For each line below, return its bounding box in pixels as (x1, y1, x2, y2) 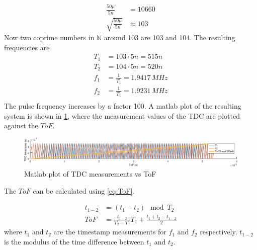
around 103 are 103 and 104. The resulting (104, 32, 235, 43)
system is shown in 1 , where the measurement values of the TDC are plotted (4, 110, 240, 121)
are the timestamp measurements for (53, 226, 166, 237)
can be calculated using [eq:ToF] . (33, 185, 135, 196)
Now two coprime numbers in (4, 32, 95, 43)
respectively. (200, 226, 237, 237)
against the (4, 120, 38, 131)
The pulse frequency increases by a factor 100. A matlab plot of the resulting (4, 100, 241, 111)
